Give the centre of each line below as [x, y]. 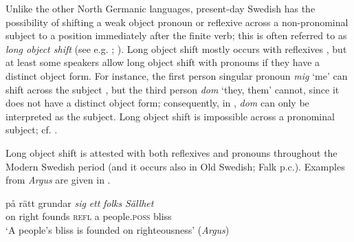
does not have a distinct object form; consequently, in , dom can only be [157, 103]
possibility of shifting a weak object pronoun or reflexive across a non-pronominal [177, 22]
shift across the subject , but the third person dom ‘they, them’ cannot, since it [173, 89]
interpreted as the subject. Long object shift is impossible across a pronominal [170, 116]
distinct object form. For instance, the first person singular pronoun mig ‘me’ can [177, 75]
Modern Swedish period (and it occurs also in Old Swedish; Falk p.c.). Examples [175, 166]
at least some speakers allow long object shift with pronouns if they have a [163, 62]
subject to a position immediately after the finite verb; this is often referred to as [176, 35]
